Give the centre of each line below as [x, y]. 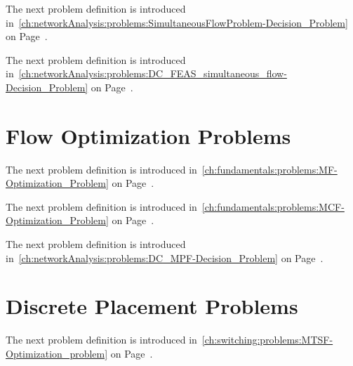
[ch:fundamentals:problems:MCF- [273, 206]
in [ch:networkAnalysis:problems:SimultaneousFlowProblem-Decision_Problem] [177, 22]
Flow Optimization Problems [148, 135]
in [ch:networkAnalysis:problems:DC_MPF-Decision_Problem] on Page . [165, 257]
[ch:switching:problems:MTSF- [267, 340]
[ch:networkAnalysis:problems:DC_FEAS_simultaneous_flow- [153, 73]
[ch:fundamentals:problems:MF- [269, 169]
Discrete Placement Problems [152, 306]
